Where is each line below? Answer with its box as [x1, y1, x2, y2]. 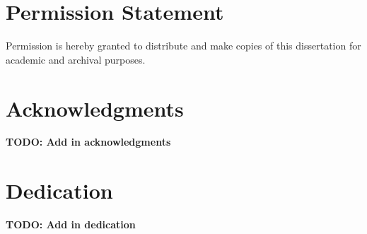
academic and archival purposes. [6, 52, 146, 66]
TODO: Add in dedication [6, 217, 136, 232]
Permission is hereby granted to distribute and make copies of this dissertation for [6, 38, 361, 53]
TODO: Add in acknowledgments [6, 134, 171, 149]
